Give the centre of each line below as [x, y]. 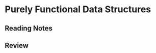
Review [17, 45]
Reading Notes [29, 28]
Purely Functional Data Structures [78, 9]
